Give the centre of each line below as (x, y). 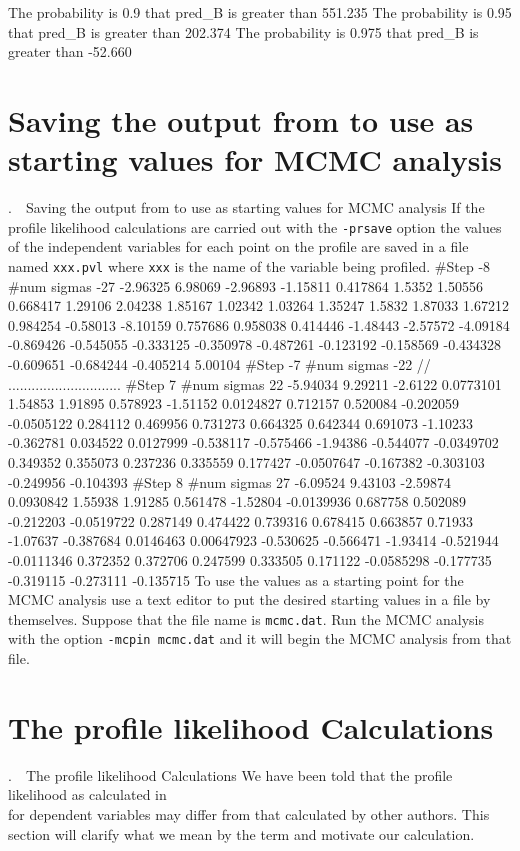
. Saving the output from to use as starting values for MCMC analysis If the (246, 207)
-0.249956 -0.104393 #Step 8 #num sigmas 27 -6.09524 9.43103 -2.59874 (230, 481)
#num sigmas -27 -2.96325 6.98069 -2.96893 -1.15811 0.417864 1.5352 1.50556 (245, 285)
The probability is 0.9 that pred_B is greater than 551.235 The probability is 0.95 (260, 12)
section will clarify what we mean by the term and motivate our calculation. (241, 833)
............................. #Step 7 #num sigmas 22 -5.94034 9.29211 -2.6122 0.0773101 (255, 383)
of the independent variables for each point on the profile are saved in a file (238, 246)
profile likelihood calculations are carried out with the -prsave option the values (255, 226)
